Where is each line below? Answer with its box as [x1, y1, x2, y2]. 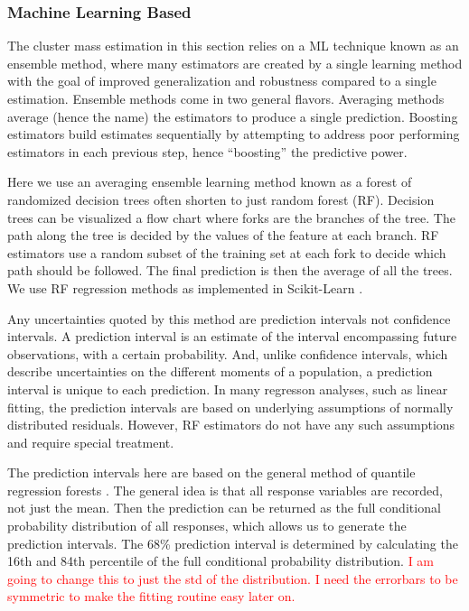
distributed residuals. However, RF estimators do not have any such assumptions [7, 415, 455, 434]
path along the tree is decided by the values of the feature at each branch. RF [7, 226, 439, 245]
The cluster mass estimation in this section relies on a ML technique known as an [7, 36, 459, 55]
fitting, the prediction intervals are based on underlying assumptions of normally [7, 397, 454, 416]
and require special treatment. [7, 432, 174, 451]
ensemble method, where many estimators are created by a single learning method [7, 53, 463, 72]
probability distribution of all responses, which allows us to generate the [7, 516, 407, 535]
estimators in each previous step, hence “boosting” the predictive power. [7, 142, 408, 161]
